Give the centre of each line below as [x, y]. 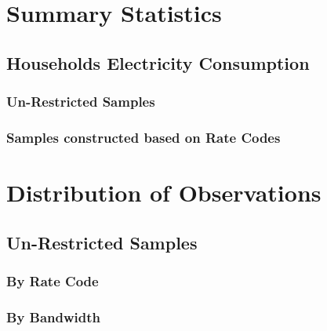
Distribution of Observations [164, 193]
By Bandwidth [54, 316]
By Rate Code [53, 280]
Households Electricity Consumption [158, 62]
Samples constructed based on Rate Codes [144, 137]
